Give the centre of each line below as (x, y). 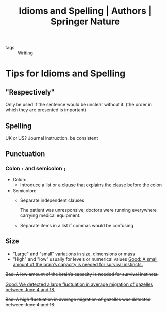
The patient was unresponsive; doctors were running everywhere (89, 210)
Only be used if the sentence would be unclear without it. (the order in (79, 105)
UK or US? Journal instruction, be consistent (52, 138)
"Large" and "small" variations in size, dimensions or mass (74, 254)
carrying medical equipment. (50, 215)
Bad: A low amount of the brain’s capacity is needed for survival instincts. (82, 274)
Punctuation (25, 154)
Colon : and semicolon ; (36, 169)
